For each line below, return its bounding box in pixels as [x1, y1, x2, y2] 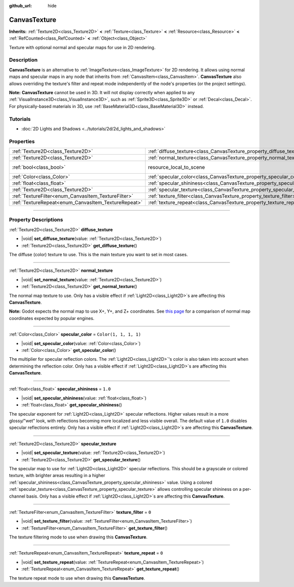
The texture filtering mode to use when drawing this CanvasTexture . [9, 534, 148, 540]
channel [9, 493, 25, 499]
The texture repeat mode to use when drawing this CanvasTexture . [9, 575, 146, 581]
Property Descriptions [9, 216, 63, 223]
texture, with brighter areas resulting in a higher [9, 473, 105, 479]
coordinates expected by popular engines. [9, 315, 95, 321]
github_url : [9, 3, 32, 8]
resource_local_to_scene [147, 164, 205, 171]
